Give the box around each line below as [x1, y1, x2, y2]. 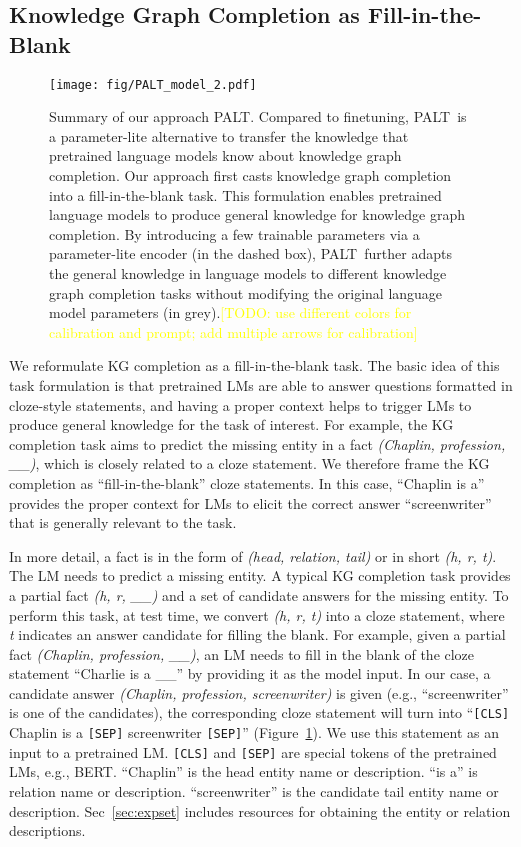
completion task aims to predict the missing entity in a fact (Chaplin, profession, [9, 433, 506, 454]
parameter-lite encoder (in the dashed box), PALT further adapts [49, 243, 452, 264]
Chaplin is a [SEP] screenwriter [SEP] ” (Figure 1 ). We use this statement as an [9, 722, 500, 743]
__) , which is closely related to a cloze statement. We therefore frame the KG [9, 453, 490, 474]
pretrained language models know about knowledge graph [49, 145, 402, 166]
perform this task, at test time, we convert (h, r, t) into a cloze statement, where [9, 604, 505, 625]
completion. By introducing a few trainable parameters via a [49, 223, 420, 244]
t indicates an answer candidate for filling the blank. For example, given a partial [9, 624, 506, 645]
